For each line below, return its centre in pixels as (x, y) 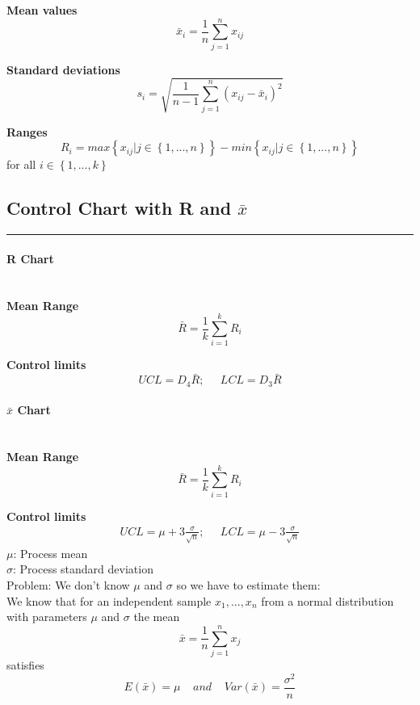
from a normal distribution (328, 600)
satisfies (25, 664)
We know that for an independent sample (109, 600)
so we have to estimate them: (248, 585)
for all (21, 164)
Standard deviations (63, 69)
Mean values (42, 10)
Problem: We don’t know (68, 585)
